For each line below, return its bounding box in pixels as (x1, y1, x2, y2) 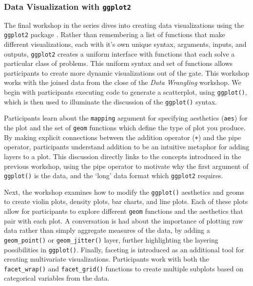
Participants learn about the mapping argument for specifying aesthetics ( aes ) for (4, 113, 248, 123)
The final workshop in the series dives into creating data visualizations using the (4, 20, 244, 30)
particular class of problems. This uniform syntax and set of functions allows (4, 58, 233, 68)
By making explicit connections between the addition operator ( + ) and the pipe (4, 132, 241, 142)
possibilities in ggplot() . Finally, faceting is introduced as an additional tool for (4, 244, 244, 254)
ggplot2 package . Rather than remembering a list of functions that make (4, 29, 225, 40)
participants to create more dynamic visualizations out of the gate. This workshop (4, 67, 249, 78)
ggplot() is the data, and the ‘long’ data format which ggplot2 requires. (4, 170, 223, 181)
